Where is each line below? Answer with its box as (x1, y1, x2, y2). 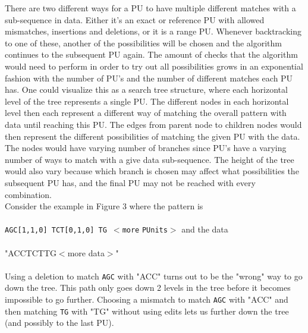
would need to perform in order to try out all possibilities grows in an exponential (5, 59, 303, 72)
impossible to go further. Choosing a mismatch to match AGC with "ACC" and (5, 293, 288, 305)
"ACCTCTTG (5, 246, 56, 259)
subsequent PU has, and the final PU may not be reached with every (5, 176, 256, 189)
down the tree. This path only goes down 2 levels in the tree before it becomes (5, 281, 291, 294)
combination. (5, 188, 52, 200)
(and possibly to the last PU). (5, 316, 114, 329)
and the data (181, 223, 228, 235)
